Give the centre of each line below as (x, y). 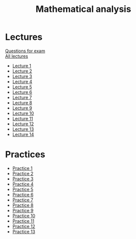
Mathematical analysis (83, 9)
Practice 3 (23, 179)
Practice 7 (23, 200)
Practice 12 (24, 226)
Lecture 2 (22, 71)
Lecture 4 (22, 81)
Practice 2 (23, 173)
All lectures (17, 56)
